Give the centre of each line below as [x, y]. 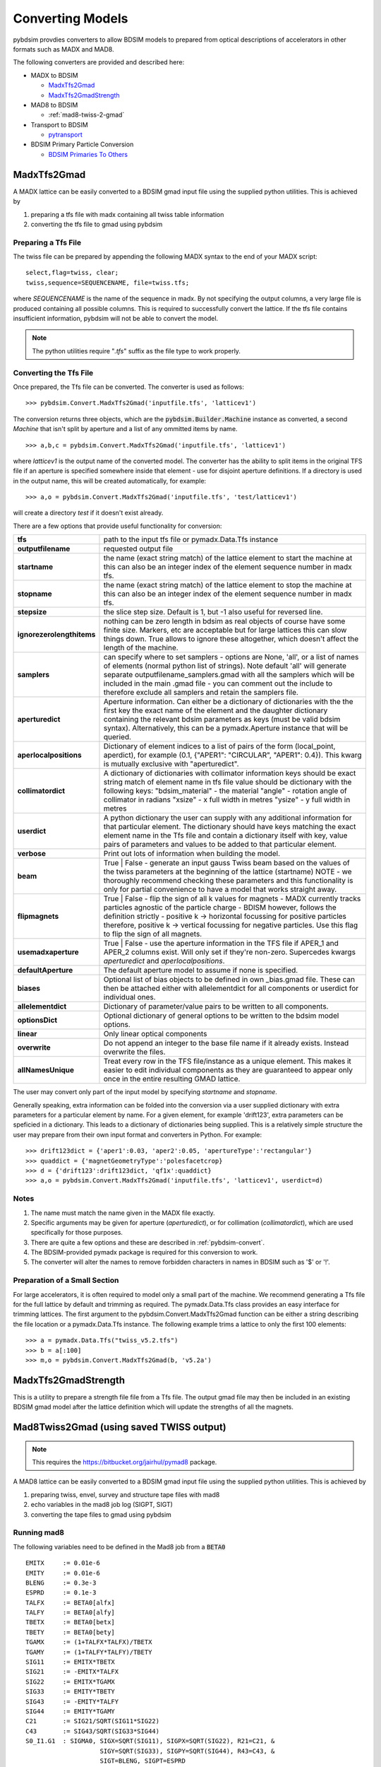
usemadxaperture [48, 952]
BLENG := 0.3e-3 [61, 1583]
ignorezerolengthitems [56, 635]
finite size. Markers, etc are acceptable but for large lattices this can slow [225, 630]
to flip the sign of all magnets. [153, 934]
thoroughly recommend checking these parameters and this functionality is [228, 881]
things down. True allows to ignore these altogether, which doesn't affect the [231, 639]
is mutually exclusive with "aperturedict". [171, 764]
